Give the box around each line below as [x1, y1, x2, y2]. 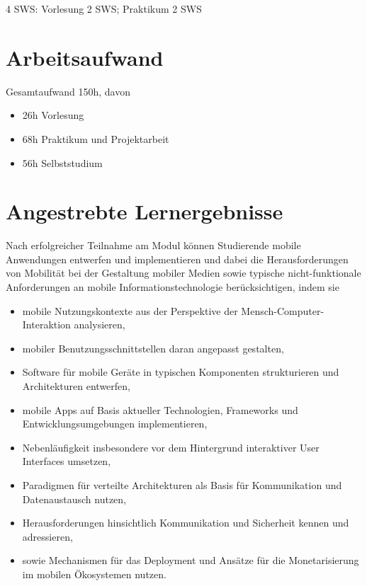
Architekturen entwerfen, [22, 378, 130, 393]
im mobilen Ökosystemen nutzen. [22, 566, 166, 581]
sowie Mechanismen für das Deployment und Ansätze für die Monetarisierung [22, 553, 359, 568]
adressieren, [22, 529, 73, 544]
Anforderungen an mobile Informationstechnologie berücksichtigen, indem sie [6, 280, 339, 294]
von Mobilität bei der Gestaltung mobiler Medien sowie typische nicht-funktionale [6, 265, 361, 280]
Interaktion [22, 317, 71, 332]
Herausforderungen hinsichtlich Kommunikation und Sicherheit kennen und [22, 515, 349, 530]
